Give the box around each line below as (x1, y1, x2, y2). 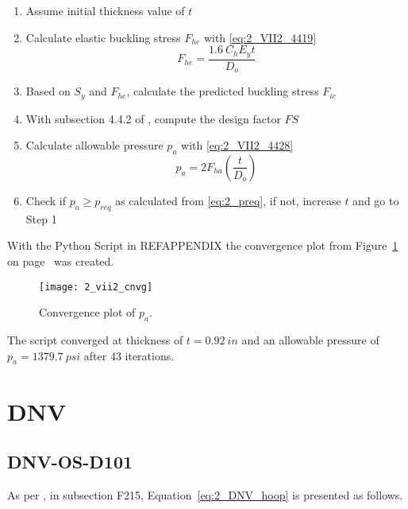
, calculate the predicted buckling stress (126, 83, 319, 99)
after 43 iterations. (83, 347, 175, 363)
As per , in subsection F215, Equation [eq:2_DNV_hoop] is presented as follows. (7, 486, 403, 503)
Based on (25, 83, 71, 99)
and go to (352, 192, 399, 208)
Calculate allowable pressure (25, 137, 164, 153)
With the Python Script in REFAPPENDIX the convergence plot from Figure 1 (7, 237, 398, 254)
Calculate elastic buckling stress (25, 29, 181, 45)
